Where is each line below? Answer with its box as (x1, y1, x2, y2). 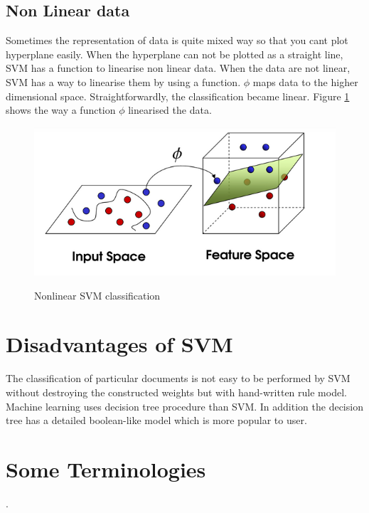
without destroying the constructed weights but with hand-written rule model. (6, 384, 347, 399)
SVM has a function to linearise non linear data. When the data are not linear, (6, 60, 351, 75)
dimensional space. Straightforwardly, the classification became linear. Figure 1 (6, 88, 350, 103)
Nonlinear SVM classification (34, 287, 161, 302)
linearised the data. (128, 102, 212, 117)
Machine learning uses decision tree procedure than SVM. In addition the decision (6, 398, 363, 413)
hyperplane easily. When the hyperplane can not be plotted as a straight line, (6, 46, 343, 61)
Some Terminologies (6, 454, 206, 483)
